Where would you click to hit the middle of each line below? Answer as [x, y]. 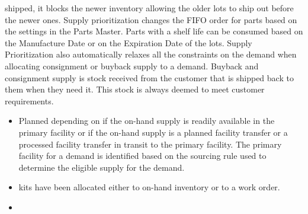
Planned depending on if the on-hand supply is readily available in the [147, 121]
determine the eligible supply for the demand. [102, 167]
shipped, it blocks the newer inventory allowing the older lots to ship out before [149, 8]
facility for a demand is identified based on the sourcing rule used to [142, 156]
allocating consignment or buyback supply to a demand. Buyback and [132, 66]
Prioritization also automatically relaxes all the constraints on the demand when [151, 54]
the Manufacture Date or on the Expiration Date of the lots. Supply [129, 42]
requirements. [29, 100]
